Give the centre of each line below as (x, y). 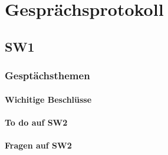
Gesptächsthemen (47, 75)
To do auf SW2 (36, 122)
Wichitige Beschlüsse (48, 99)
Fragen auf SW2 (38, 145)
